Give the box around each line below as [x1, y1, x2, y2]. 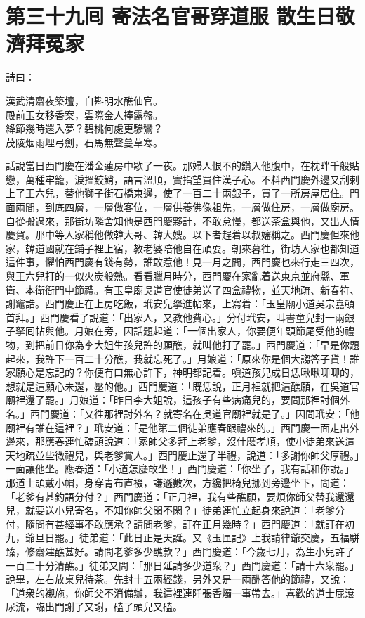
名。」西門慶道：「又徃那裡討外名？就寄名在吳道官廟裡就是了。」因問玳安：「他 [6, 406, 359, 420]
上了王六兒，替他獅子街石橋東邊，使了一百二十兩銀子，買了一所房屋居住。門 [6, 186, 359, 200]
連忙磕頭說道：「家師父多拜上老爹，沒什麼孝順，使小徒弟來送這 [64, 434, 354, 449]
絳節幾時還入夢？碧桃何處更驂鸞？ [6, 121, 163, 136]
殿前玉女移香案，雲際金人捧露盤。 [6, 107, 163, 122]
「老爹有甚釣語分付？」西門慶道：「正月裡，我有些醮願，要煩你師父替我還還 [6, 489, 354, 503]
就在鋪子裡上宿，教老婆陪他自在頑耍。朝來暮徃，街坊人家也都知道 [54, 240, 359, 255]
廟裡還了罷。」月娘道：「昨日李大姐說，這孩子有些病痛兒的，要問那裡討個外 [6, 392, 350, 407]
